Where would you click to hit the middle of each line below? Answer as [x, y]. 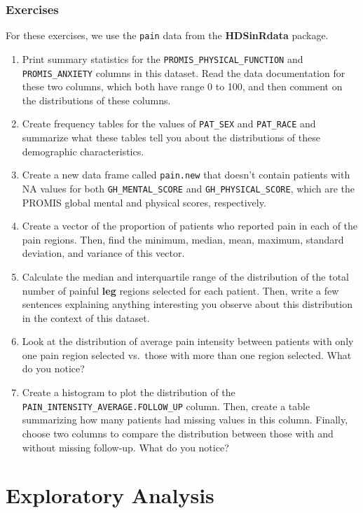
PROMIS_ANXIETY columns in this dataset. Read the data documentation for [184, 72]
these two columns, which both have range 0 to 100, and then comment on [182, 86]
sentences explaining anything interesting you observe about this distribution [187, 304]
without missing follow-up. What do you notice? [125, 447]
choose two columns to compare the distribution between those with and [178, 433]
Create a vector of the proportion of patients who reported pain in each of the [190, 226]
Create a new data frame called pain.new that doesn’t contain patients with [186, 175]
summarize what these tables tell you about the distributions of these [171, 138]
